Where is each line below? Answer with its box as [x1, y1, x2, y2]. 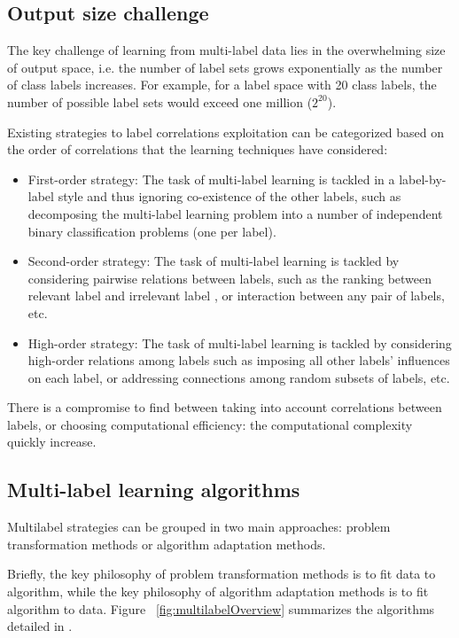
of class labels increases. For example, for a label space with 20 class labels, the [7, 75, 437, 94]
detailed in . [7, 617, 73, 635]
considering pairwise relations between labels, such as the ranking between [27, 268, 432, 287]
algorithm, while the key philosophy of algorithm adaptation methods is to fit [7, 582, 429, 601]
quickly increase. [7, 432, 97, 451]
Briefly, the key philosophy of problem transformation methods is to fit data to [7, 564, 436, 583]
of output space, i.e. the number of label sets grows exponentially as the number [7, 58, 443, 76]
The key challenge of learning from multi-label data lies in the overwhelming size [7, 41, 446, 59]
